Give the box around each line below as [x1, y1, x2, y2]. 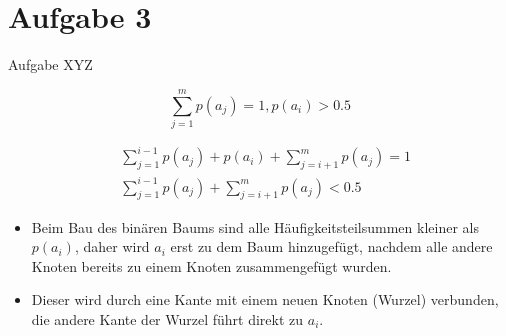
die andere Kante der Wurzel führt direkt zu [31, 308, 304, 329]
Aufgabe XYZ [8, 54, 93, 75]
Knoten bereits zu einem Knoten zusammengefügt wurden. [31, 255, 392, 276]
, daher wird [74, 236, 150, 257]
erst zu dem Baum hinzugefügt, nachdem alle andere [170, 236, 493, 257]
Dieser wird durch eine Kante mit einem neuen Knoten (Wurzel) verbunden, [31, 289, 499, 310]
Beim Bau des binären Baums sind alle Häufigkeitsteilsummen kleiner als [31, 216, 479, 237]
